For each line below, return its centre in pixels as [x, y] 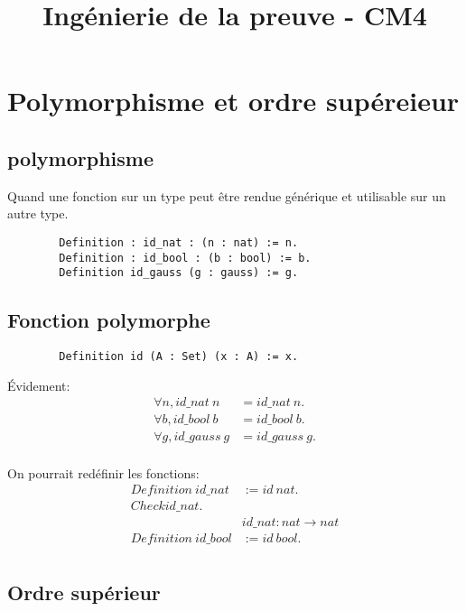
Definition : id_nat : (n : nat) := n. [179, 242]
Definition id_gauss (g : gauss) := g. [179, 273]
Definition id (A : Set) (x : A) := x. [179, 357]
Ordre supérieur [84, 592]
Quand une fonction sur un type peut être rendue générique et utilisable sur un [227, 195]
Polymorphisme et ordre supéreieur [233, 101]
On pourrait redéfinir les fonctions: [103, 472]
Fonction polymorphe [109, 320]
